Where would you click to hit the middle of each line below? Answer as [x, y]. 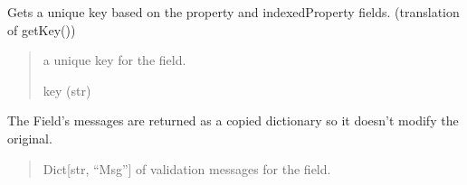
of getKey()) [42, 29]
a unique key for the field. [114, 60]
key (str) [67, 90]
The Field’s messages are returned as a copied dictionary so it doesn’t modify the [233, 120]
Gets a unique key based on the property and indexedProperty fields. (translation [233, 12]
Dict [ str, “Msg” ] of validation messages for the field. [187, 168]
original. [30, 138]
